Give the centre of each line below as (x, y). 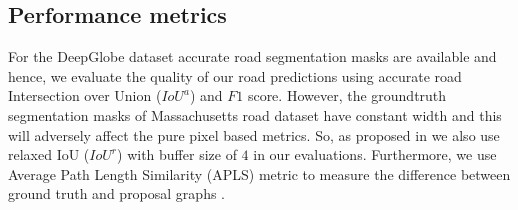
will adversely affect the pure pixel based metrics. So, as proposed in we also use (254, 134)
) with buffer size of (177, 154)
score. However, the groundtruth (347, 95)
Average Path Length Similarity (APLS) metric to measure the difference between (259, 173)
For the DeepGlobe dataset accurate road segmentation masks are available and (252, 56)
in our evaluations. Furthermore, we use (375, 154)
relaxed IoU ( (49, 154)
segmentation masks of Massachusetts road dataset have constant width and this (255, 114)
